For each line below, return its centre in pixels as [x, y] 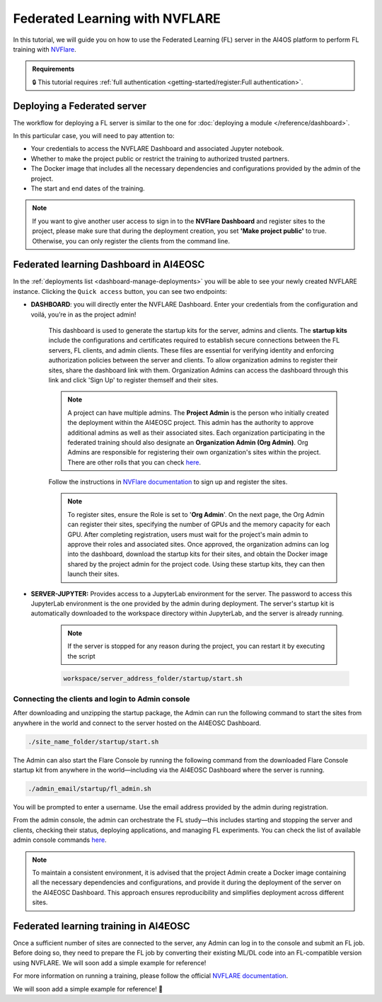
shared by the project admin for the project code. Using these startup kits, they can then [196, 564]
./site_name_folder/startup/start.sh [93, 741]
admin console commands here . [60, 840]
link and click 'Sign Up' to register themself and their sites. [133, 380]
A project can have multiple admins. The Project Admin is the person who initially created [198, 412]
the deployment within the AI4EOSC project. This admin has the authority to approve [191, 423]
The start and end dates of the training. [88, 188]
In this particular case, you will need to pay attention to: [94, 136]
